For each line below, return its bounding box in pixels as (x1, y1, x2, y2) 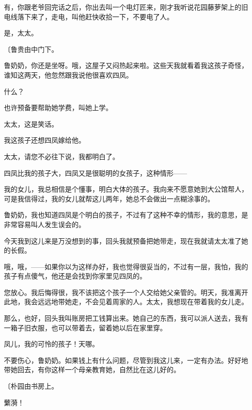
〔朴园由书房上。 (4, 381, 58, 391)
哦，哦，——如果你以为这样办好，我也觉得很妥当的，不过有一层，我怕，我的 (4, 261, 248, 271)
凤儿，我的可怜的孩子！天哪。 (4, 339, 99, 349)
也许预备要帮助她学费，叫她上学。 (4, 102, 112, 113)
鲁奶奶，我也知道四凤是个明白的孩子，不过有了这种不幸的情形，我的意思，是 (4, 210, 248, 220)
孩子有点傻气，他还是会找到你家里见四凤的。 (4, 271, 146, 281)
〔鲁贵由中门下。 (4, 44, 58, 54)
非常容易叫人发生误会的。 (4, 219, 85, 229)
